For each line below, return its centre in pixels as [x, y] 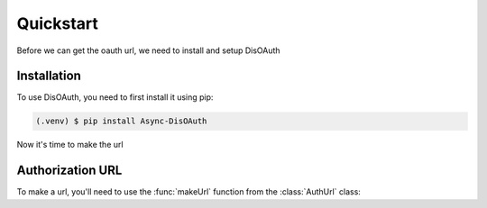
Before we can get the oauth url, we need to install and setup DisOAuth [148, 50]
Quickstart [58, 23]
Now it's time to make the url [70, 145]
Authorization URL [69, 171]
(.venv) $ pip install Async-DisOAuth [121, 121]
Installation [49, 76]
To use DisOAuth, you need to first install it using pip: [115, 97]
